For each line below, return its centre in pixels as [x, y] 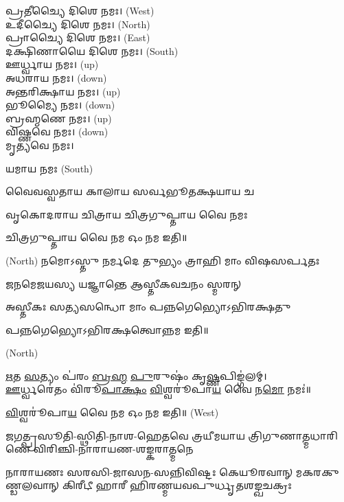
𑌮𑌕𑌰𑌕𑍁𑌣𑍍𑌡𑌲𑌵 [317, 471]
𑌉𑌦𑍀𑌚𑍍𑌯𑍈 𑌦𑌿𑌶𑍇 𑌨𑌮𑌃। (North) [78, 24]
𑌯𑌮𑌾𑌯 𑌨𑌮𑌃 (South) [49, 168]
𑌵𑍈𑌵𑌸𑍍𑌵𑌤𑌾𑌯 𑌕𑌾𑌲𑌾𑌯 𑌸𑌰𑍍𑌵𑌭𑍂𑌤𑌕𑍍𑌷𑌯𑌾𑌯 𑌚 [130, 191]
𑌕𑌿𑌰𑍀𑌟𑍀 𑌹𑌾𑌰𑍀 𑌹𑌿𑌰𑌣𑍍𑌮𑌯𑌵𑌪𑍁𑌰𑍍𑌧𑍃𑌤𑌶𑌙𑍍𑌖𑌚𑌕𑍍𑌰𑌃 [177, 485]
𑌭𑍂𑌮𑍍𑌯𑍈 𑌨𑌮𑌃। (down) [60, 105]
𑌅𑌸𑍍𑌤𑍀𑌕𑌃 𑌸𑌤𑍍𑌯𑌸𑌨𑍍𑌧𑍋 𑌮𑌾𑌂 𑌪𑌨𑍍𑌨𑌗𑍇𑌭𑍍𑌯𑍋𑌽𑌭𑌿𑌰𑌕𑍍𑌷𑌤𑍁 [148, 307]
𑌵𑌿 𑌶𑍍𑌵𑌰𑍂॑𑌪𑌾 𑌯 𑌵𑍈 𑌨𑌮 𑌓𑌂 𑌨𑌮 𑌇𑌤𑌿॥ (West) [112, 412]
